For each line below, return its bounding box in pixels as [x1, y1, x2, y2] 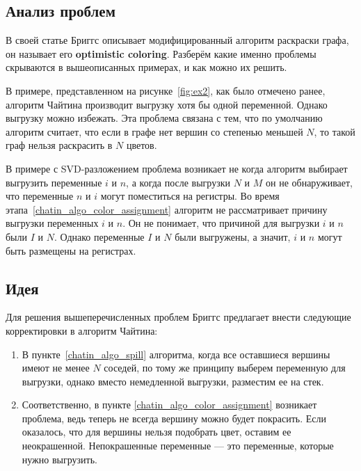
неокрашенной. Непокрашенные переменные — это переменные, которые [22, 438, 334, 453]
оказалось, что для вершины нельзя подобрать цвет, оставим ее [22, 424, 291, 439]
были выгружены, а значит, [175, 229, 291, 244]
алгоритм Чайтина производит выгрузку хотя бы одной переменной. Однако [6, 97, 328, 111]
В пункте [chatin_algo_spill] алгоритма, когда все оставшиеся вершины [22, 346, 330, 361]
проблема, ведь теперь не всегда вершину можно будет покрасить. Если [22, 410, 326, 425]
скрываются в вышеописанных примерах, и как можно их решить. [6, 60, 287, 74]
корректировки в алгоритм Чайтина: [6, 323, 158, 337]
